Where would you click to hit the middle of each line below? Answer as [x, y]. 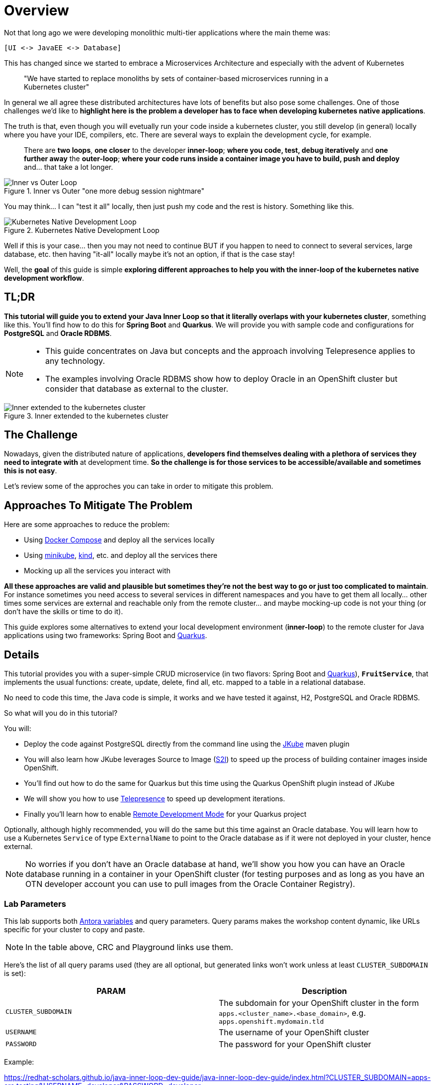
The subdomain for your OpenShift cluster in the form [319, 1003]
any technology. [75, 361]
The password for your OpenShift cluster [295, 1044]
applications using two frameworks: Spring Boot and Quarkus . [106, 636]
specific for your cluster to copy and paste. [75, 929]
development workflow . [44, 278]
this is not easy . [31, 471]
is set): [15, 973]
